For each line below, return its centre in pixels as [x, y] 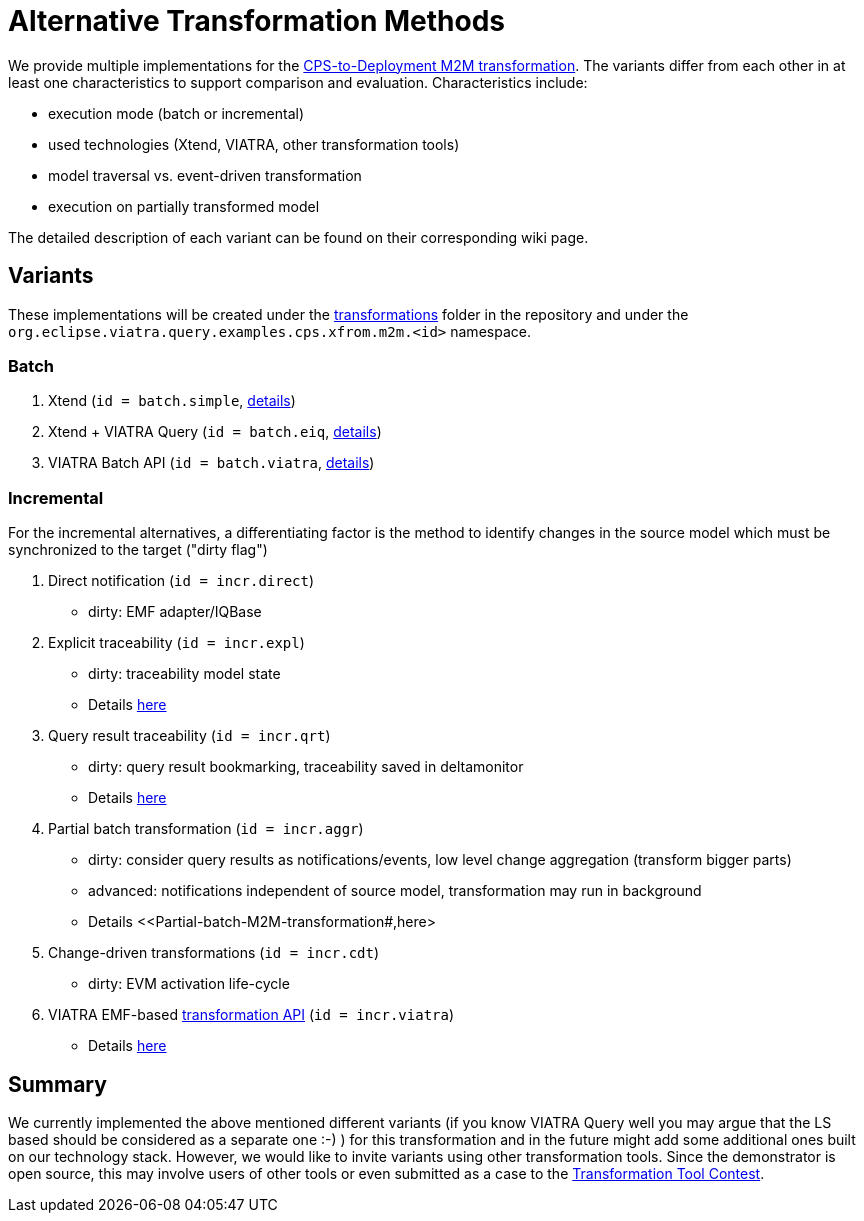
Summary [57, 1084]
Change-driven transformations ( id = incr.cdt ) [214, 953]
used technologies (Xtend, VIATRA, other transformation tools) [254, 144]
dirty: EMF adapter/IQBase [175, 612]
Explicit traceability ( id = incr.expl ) [176, 643]
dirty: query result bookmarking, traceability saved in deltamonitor [306, 767]
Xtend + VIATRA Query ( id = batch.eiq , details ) [215, 432]
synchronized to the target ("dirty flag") [138, 550]
